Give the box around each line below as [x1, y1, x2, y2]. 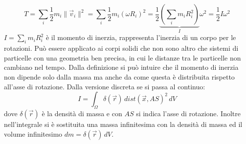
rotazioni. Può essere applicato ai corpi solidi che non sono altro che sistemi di [4, 43, 239, 53]
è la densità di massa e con [42, 108, 122, 118]
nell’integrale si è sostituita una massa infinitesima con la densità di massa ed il [4, 119, 243, 129]
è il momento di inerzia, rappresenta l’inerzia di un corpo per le [45, 32, 236, 42]
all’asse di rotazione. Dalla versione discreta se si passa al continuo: [4, 81, 205, 91]
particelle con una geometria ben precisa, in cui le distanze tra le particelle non [4, 52, 241, 62]
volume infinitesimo [4, 128, 63, 139]
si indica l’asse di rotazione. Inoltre [136, 108, 241, 118]
